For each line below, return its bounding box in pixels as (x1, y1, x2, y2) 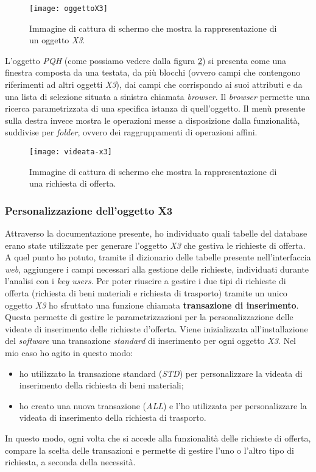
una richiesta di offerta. (29, 177, 116, 190)
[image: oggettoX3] (29, 4, 108, 13)
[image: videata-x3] (29, 148, 113, 156)
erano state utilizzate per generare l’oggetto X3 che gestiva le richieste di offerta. (5, 238, 306, 251)
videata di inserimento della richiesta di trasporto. (19, 411, 206, 424)
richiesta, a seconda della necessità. (5, 456, 136, 468)
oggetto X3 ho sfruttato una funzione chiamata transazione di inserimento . (5, 298, 299, 311)
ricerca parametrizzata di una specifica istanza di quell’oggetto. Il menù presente (5, 102, 306, 115)
